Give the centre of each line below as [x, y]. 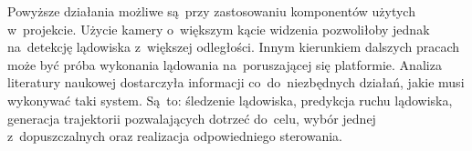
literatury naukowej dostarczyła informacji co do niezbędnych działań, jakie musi [236, 82]
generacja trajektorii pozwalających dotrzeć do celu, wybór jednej [192, 118]
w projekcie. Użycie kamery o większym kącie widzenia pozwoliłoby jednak [219, 29]
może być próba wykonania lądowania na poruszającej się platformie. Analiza [225, 64]
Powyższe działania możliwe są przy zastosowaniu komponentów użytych [211, 11]
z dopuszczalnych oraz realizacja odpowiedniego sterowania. [175, 136]
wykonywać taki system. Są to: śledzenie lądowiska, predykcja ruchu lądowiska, [230, 100]
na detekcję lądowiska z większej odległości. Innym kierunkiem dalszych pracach [234, 47]
